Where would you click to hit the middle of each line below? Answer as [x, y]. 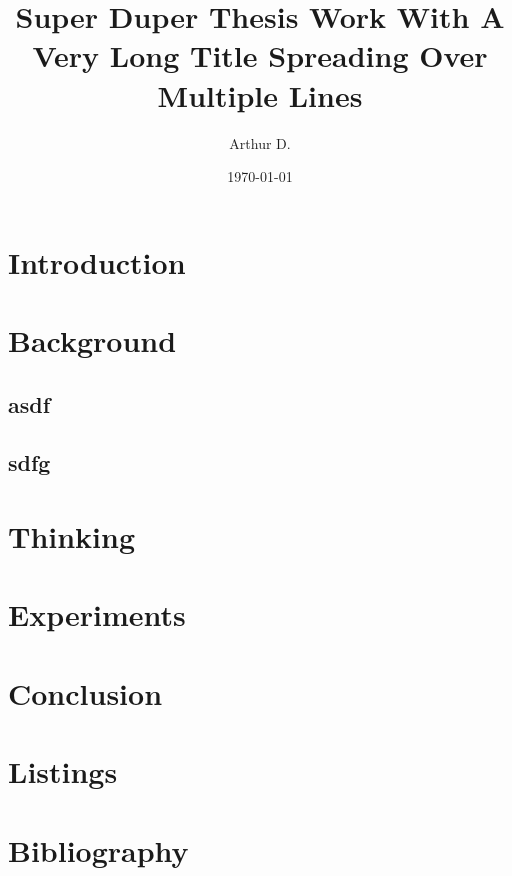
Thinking [72, 536]
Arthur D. [260, 142]
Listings [63, 771]
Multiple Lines [260, 94]
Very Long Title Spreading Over [260, 55]
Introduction [97, 261]
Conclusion [85, 692]
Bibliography [98, 849]
